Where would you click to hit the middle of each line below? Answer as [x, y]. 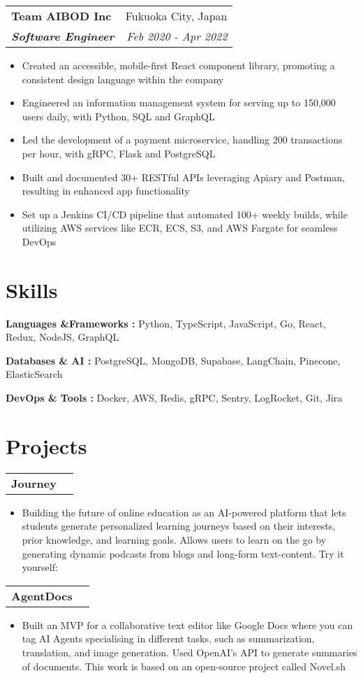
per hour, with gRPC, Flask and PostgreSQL [119, 153]
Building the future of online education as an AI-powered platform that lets [184, 512]
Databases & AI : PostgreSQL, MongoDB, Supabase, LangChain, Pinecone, [173, 360]
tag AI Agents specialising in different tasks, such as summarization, [168, 638]
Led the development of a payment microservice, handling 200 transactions [182, 140]
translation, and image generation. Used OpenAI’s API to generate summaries [190, 652]
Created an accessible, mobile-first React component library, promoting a [178, 65]
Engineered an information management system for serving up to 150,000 [179, 103]
